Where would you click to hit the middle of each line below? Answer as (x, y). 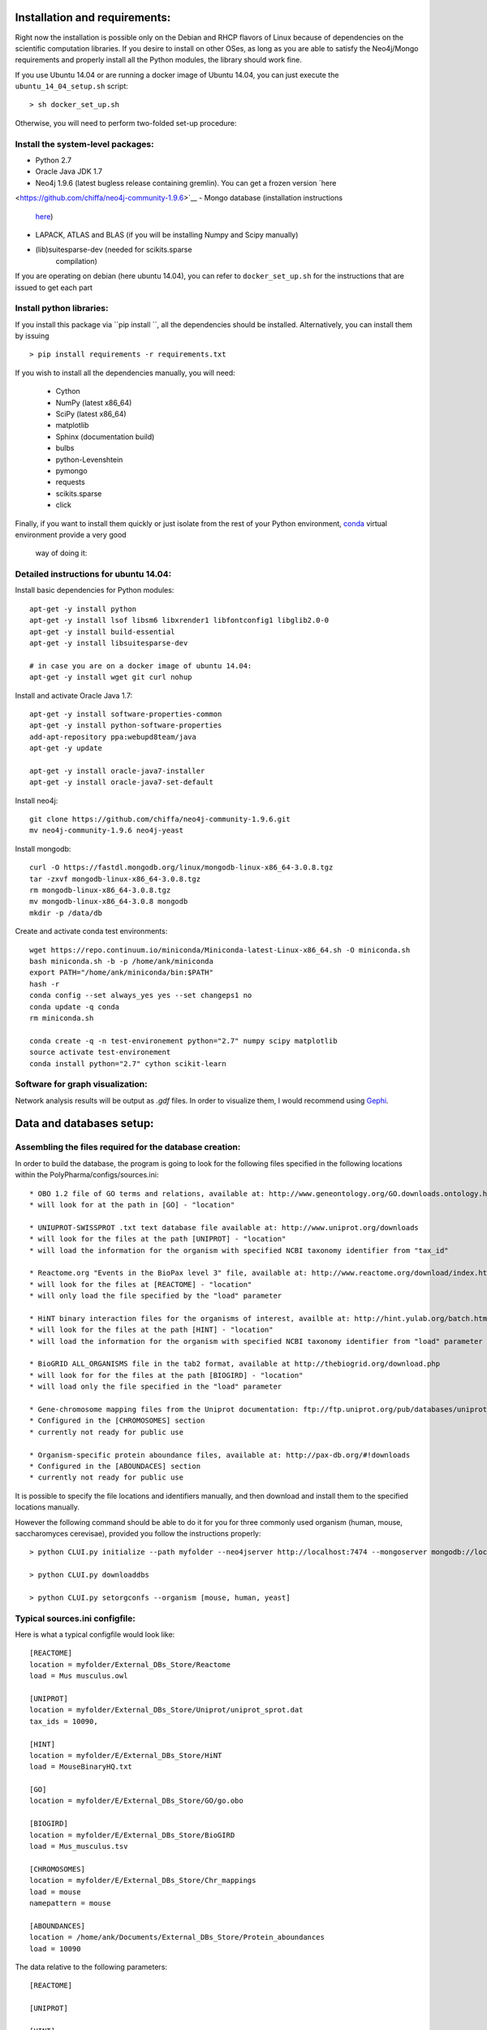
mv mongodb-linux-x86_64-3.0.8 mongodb (109, 902)
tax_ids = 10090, (64, 1721)
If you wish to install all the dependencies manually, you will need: (125, 373)
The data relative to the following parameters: (91, 1967)
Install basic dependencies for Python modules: (95, 590)
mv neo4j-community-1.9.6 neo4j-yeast (107, 831)
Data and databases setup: (84, 1123)
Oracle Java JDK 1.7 (69, 171)
